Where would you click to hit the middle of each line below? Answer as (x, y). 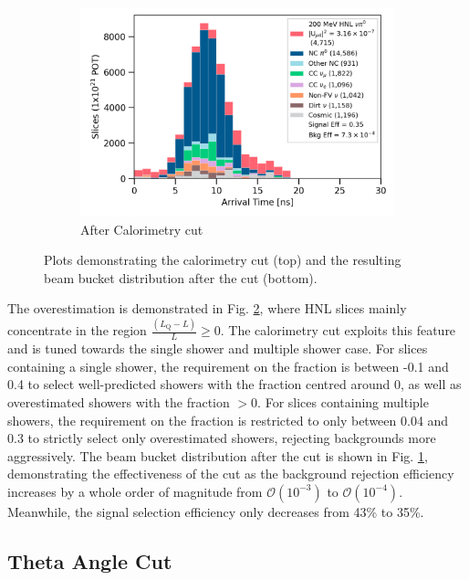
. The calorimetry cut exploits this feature (338, 330)
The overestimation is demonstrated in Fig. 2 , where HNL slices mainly (207, 308)
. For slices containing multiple (343, 402)
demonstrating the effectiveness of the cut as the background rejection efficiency (231, 474)
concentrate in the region (77, 330)
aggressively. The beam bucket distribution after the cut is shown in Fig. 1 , (218, 455)
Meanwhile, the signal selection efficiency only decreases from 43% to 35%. (216, 511)
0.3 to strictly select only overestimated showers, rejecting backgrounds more (222, 438)
